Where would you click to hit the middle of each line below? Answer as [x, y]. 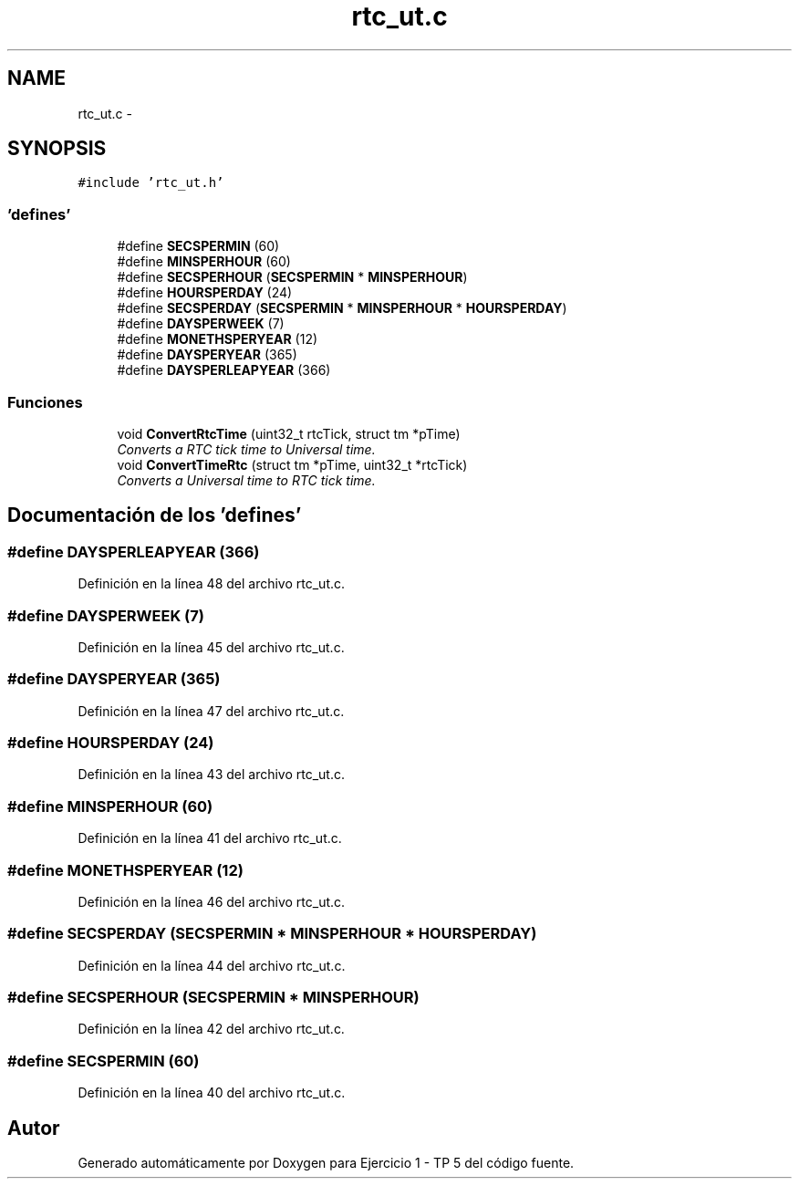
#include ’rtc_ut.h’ [151, 183]
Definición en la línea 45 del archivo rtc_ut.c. [211, 647]
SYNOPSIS [57, 149]
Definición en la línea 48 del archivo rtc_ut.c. [212, 584]
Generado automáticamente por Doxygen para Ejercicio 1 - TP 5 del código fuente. [326, 1163]
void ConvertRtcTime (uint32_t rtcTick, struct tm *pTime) [289, 433]
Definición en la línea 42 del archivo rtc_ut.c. [211, 1029]
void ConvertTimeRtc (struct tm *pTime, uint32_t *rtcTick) [292, 464]
